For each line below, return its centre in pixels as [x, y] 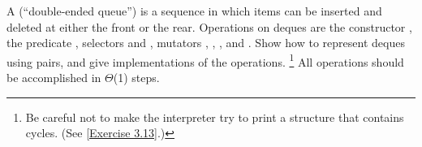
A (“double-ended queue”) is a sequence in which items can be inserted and [194, 11]
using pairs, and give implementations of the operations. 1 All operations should [205, 60]
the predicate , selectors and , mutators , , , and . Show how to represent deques [206, 43]
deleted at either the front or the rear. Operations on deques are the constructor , [209, 26]
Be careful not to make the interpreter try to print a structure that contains [215, 117]
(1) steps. [136, 78]
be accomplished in [54, 78]
